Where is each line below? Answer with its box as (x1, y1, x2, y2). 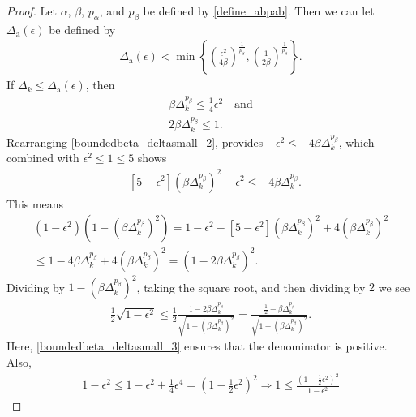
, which (338, 133, 375, 150)
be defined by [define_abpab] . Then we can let (143, 2, 375, 19)
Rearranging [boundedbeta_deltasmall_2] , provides (6, 133, 264, 150)
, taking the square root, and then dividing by (136, 278, 366, 295)
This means (6, 195, 64, 212)
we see (378, 278, 410, 295)
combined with (6, 149, 79, 166)
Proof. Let (6, 2, 57, 19)
